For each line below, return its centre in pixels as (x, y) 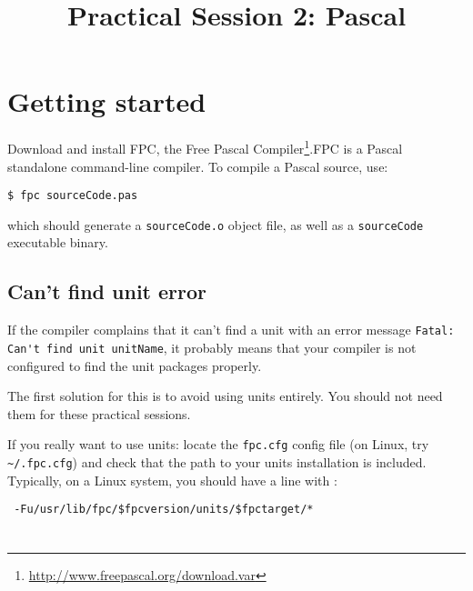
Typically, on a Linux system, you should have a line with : (172, 480)
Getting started (107, 101)
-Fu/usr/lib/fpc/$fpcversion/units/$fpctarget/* (164, 510)
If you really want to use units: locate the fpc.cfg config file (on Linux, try (218, 444)
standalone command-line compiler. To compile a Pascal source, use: (198, 166)
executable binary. (58, 242)
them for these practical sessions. (99, 413)
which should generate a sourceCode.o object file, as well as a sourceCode (216, 224)
